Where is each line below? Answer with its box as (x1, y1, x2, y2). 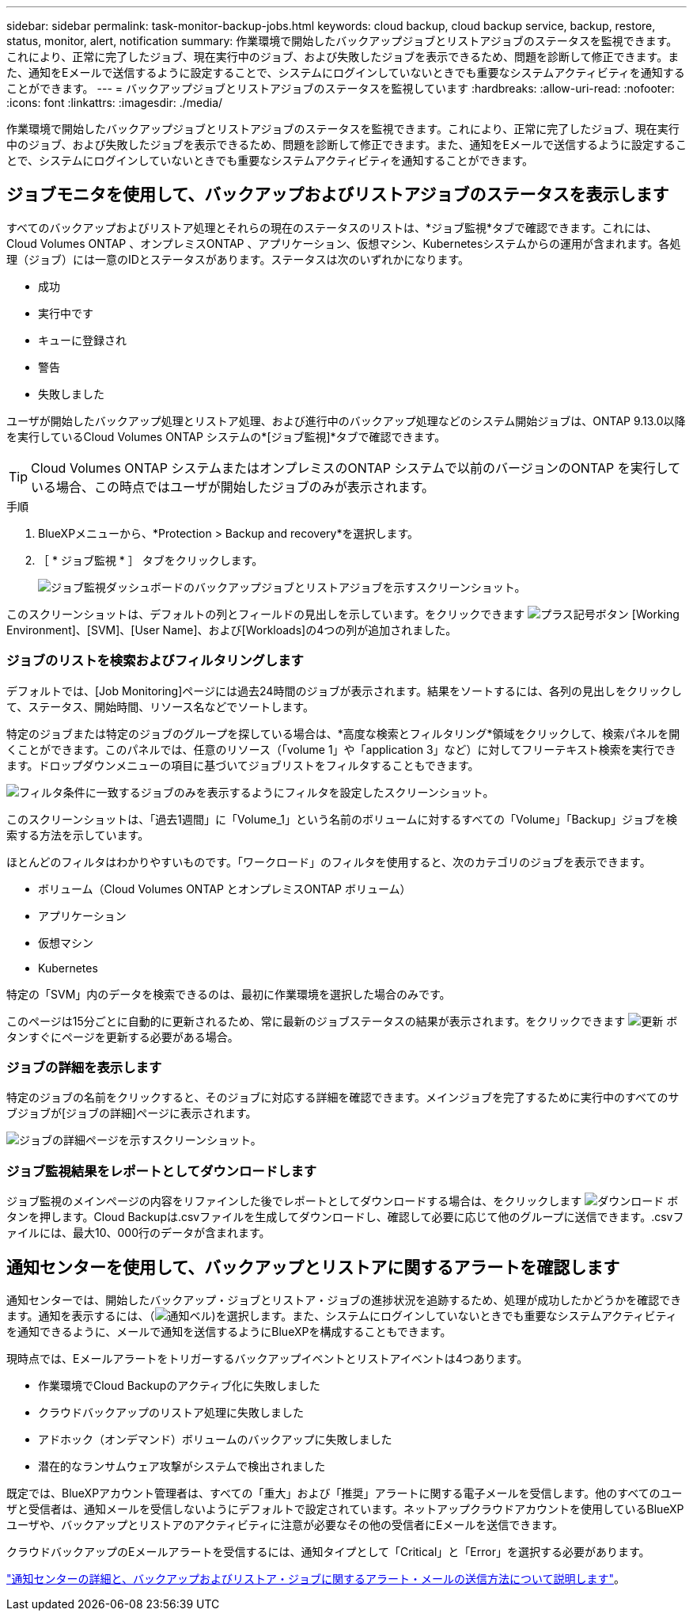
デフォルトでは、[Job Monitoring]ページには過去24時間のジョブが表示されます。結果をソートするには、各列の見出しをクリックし (6, 683, 682, 698)
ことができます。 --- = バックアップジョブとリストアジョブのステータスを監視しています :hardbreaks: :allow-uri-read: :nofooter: (6, 82, 675, 95)
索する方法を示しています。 (6, 828, 150, 842)
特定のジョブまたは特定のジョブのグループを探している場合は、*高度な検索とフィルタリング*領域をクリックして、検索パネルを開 (6, 726, 680, 740)
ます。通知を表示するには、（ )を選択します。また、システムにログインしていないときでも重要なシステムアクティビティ (6, 1308, 677, 1322)
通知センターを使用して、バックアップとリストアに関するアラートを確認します (6, 1257, 620, 1277)
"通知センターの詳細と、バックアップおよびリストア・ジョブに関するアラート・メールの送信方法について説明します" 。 (6, 1571, 626, 1585)
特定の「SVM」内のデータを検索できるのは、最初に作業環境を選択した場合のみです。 (6, 987, 451, 1001)
